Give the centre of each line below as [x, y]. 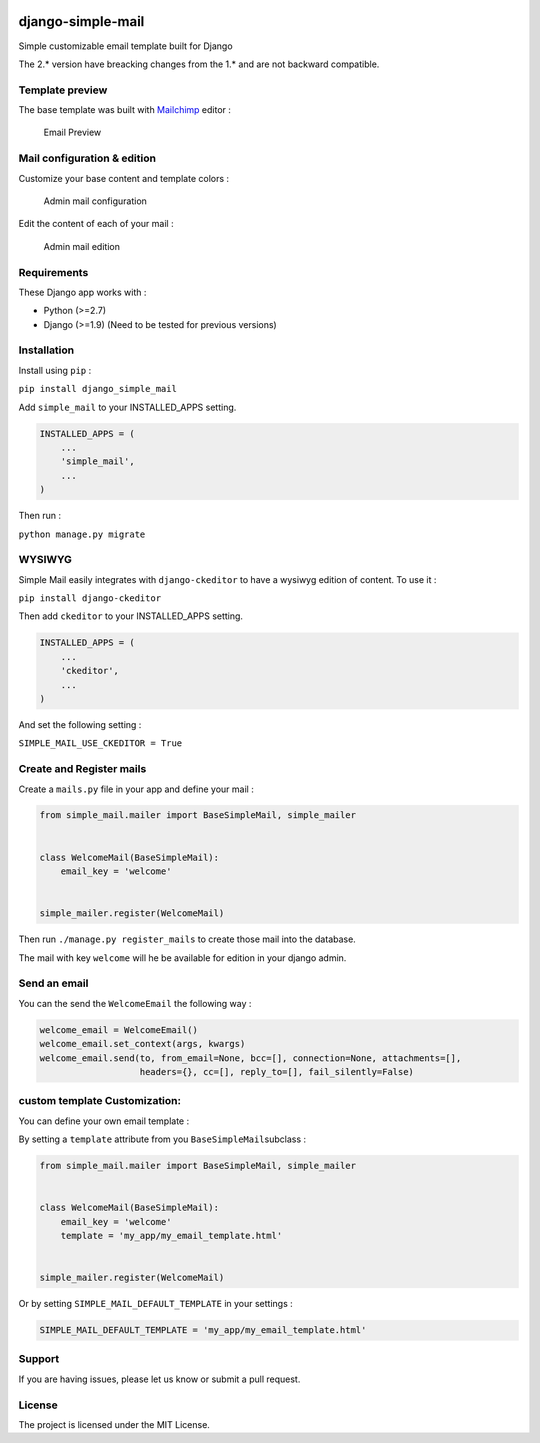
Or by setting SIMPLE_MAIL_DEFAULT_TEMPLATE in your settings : [156, 1304]
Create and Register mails [82, 769]
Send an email [53, 983]
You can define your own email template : [104, 1121]
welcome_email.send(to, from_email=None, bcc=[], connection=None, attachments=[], [250, 1058]
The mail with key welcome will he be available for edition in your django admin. [182, 957]
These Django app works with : [82, 292]
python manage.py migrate [82, 534]
